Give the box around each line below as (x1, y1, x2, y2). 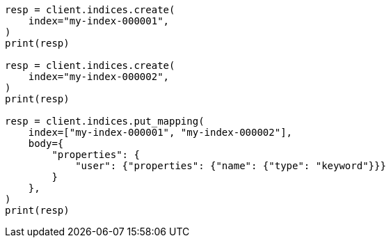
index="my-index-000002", (28, 71, 170, 82)
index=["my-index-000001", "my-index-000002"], (28, 127, 293, 138)
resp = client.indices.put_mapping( (5, 116, 205, 127)
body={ (28, 138, 64, 149)
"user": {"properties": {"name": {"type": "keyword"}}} (75, 160, 386, 171)
